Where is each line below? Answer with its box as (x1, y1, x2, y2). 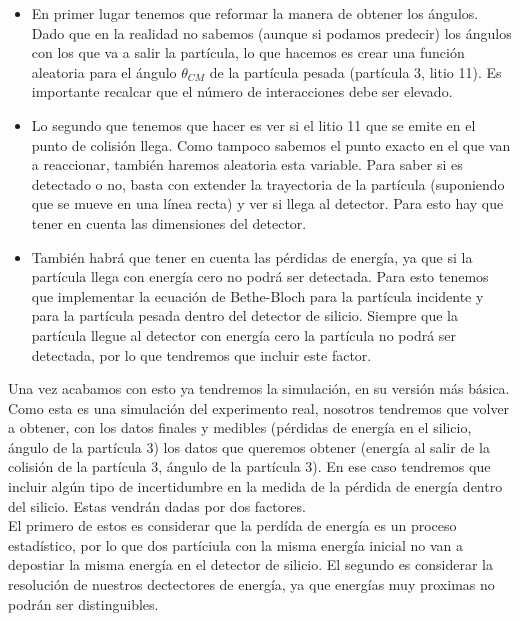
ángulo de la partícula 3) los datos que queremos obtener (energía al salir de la (8, 436, 490, 457)
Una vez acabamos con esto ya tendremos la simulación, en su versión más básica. (8, 378, 510, 399)
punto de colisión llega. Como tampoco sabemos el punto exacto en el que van (31, 134, 511, 155)
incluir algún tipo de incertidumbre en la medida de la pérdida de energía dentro (8, 476, 503, 497)
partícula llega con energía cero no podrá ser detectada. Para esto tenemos (31, 266, 489, 287)
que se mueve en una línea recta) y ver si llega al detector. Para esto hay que (31, 193, 504, 214)
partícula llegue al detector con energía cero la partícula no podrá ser (31, 324, 457, 345)
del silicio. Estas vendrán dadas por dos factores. (8, 495, 306, 516)
